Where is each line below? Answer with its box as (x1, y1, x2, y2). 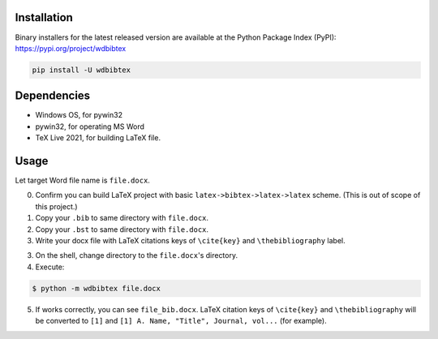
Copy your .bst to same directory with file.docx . (35, 224, 209, 234)
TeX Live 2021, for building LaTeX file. (35, 133, 161, 143)
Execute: (35, 262, 65, 272)
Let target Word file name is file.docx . (15, 175, 150, 186)
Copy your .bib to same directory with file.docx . (35, 213, 209, 223)
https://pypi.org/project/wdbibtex (15, 43, 127, 53)
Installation (15, 11, 73, 24)
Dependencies (15, 89, 91, 103)
